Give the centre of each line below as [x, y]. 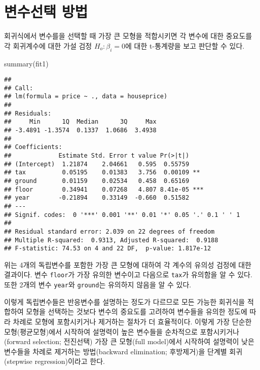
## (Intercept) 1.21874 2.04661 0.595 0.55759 [97, 164]
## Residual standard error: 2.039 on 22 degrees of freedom [109, 231]
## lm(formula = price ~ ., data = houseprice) [86, 97]
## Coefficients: [33, 147]
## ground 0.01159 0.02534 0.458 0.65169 [97, 181]
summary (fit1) [26, 63]
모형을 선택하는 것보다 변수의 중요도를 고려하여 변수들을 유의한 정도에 [137, 311]
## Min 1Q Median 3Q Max [80, 122]
